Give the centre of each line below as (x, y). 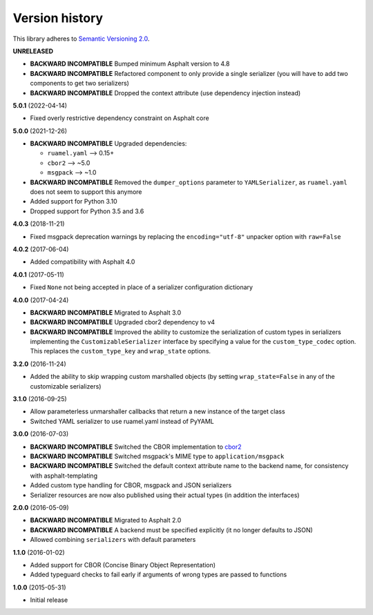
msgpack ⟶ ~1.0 (72, 173)
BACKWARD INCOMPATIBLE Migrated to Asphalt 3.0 (106, 312)
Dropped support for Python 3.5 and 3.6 (87, 211)
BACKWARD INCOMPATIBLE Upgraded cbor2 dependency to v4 (123, 322)
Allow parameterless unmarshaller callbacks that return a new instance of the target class (158, 411)
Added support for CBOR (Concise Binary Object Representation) (123, 565)
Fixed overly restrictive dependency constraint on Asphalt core (120, 118)
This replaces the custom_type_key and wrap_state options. (120, 351)
